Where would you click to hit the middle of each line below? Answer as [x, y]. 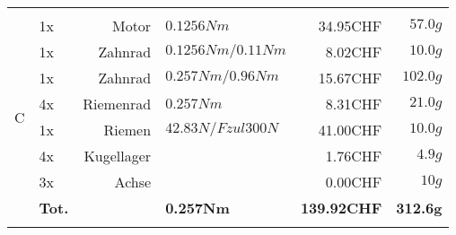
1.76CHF [354, 156]
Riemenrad [117, 104]
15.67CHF [350, 78]
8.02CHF [354, 52]
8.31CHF [354, 104]
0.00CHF [354, 182]
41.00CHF [350, 130]
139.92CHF [341, 208]
